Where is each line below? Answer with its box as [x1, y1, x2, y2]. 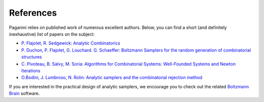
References [9, 7, 57, 18]
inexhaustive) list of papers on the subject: [9, 31, 95, 37]
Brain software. [9, 91, 40, 97]
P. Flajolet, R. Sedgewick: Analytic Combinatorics [21, 40, 120, 46]
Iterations [21, 68, 41, 74]
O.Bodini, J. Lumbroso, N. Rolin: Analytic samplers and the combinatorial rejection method [21, 75, 202, 80]
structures [21, 54, 42, 60]
